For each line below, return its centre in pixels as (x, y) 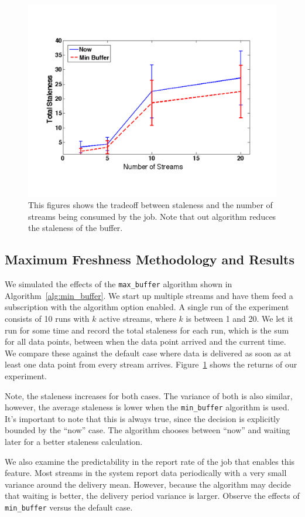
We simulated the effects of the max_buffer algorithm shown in (119, 284)
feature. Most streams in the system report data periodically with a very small (146, 473)
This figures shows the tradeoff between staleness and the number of (150, 205)
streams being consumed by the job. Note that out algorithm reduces (152, 216)
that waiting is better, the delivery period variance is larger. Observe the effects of (152, 496)
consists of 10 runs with (47, 318)
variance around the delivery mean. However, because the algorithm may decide (148, 484)
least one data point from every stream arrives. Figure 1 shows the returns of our (151, 364)
